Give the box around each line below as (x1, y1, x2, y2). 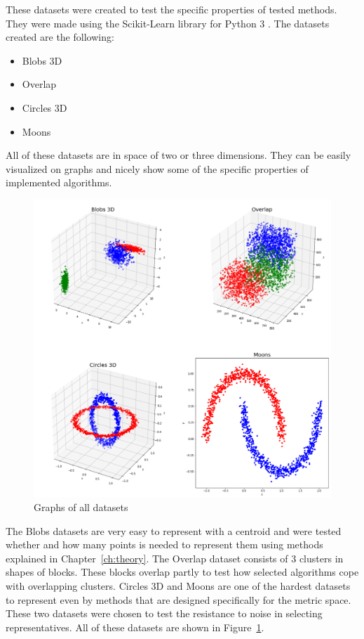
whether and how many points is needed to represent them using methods (6, 537, 323, 552)
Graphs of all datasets (34, 500, 128, 515)
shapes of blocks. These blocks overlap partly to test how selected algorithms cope (6, 564, 359, 579)
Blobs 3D (22, 53, 62, 67)
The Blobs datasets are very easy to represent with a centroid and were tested (6, 523, 342, 538)
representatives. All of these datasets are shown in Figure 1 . (6, 619, 264, 634)
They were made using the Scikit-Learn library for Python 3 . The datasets (6, 15, 330, 30)
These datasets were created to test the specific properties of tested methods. (6, 2, 337, 16)
